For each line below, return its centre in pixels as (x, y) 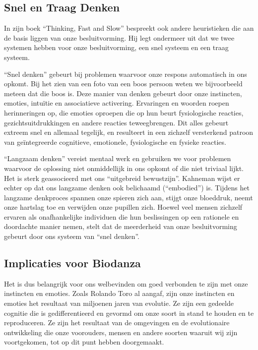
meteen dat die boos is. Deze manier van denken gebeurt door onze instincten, (123, 93)
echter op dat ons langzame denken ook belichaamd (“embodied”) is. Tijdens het (127, 188)
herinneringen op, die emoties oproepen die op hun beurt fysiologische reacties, (124, 112)
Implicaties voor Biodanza (72, 263)
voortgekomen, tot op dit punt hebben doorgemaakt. (84, 342)
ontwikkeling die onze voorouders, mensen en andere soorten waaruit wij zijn (121, 332)
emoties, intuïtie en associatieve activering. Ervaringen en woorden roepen (117, 103)
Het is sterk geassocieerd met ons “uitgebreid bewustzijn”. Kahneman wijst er (122, 178)
